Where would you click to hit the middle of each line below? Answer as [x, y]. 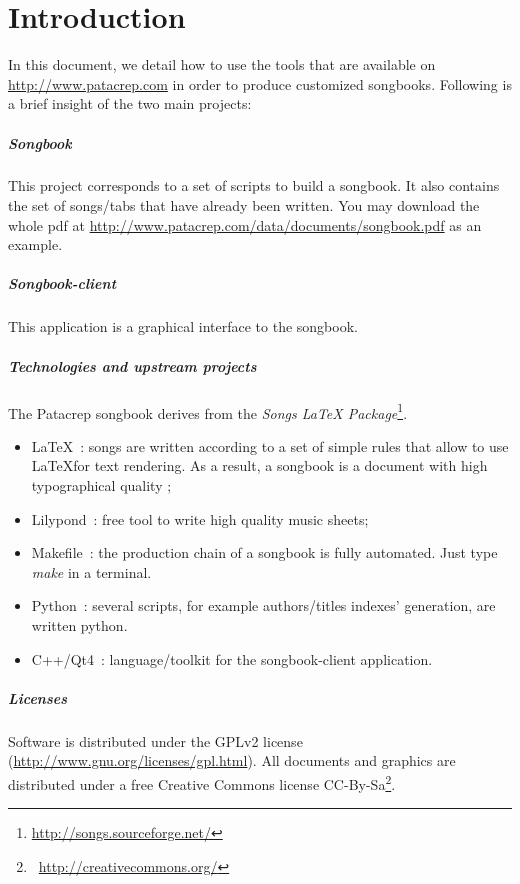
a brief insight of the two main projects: [130, 103]
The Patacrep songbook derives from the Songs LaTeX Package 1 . [208, 411]
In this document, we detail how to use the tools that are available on [222, 64]
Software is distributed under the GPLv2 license [155, 740]
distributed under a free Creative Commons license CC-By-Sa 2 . [202, 782]
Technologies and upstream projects [132, 365]
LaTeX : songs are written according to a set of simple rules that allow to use [270, 445]
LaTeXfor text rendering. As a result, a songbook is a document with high [259, 465]
